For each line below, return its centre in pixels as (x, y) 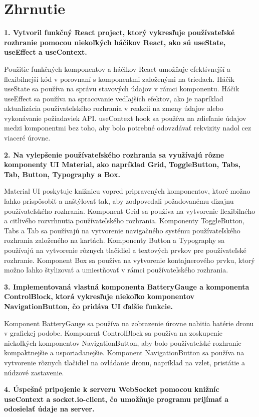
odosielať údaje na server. (49, 409)
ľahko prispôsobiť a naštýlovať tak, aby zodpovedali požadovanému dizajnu (119, 201)
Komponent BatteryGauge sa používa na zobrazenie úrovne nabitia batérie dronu (129, 323)
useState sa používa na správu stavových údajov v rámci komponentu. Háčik (122, 89)
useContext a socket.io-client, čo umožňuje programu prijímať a (116, 399)
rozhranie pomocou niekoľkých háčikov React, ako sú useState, (115, 42)
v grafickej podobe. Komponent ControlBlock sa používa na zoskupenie (113, 333)
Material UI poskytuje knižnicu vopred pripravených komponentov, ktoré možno (127, 191)
